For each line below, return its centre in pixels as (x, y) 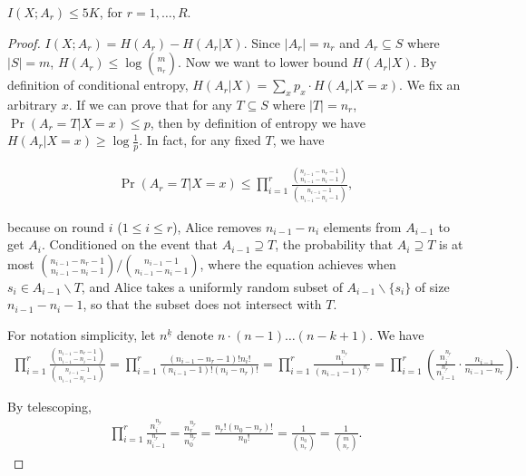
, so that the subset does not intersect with (202, 304)
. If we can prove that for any (150, 104)
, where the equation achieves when (298, 263)
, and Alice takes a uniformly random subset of (212, 286)
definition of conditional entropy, (98, 85)
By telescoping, (49, 407)
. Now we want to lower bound (263, 62)
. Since (262, 42)
